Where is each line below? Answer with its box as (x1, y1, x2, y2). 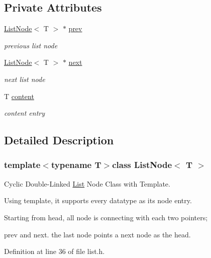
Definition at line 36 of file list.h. (4, 246, 105, 256)
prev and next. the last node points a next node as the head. (4, 229, 191, 239)
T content (4, 91, 34, 101)
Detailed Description (4, 132, 114, 148)
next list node (4, 73, 45, 84)
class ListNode (112, 158, 172, 171)
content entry (4, 108, 45, 118)
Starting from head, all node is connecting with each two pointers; (4, 212, 208, 222)
